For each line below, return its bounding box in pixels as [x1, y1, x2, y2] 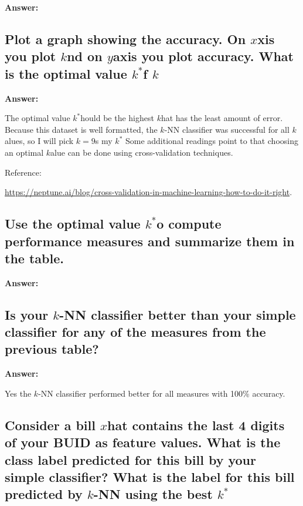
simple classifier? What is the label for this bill [5, 468, 295, 486]
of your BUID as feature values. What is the [5, 433, 281, 451]
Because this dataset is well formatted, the [5, 123, 158, 135]
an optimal [5, 146, 44, 158]
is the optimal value [5, 64, 127, 82]
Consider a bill [5, 415, 96, 434]
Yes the [5, 387, 32, 399]
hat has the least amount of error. [161, 112, 283, 124]
